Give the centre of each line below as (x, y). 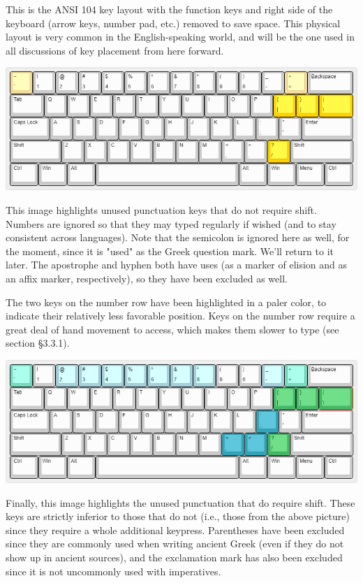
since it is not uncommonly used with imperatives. (113, 571)
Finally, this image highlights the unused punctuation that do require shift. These (180, 502)
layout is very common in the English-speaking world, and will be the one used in (180, 37)
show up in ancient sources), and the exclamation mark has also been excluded (174, 557)
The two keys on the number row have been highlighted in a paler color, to (166, 302)
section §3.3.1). (38, 343)
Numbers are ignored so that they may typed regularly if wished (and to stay (171, 223)
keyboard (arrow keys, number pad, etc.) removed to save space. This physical (173, 23)
